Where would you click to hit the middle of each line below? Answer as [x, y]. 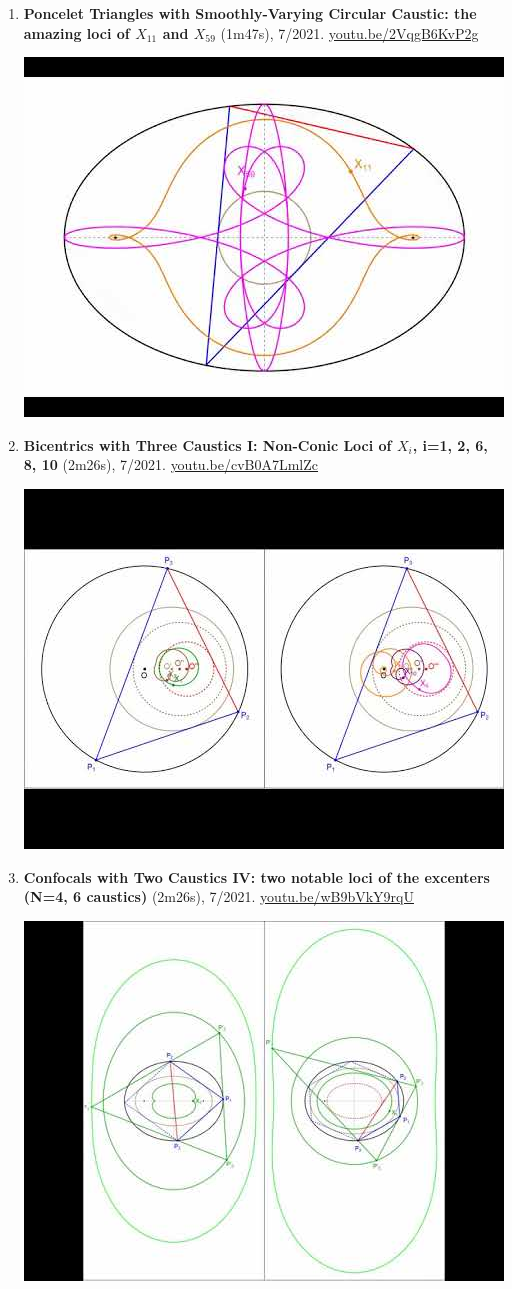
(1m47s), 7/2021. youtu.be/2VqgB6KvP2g [349, 32]
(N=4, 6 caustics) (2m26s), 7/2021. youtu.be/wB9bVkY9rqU [218, 896]
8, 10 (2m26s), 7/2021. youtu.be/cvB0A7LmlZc [171, 464]
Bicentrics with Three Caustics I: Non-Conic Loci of [207, 444]
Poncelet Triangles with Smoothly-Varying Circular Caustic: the [250, 13]
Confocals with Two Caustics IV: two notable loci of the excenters [256, 876]
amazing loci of [76, 32]
